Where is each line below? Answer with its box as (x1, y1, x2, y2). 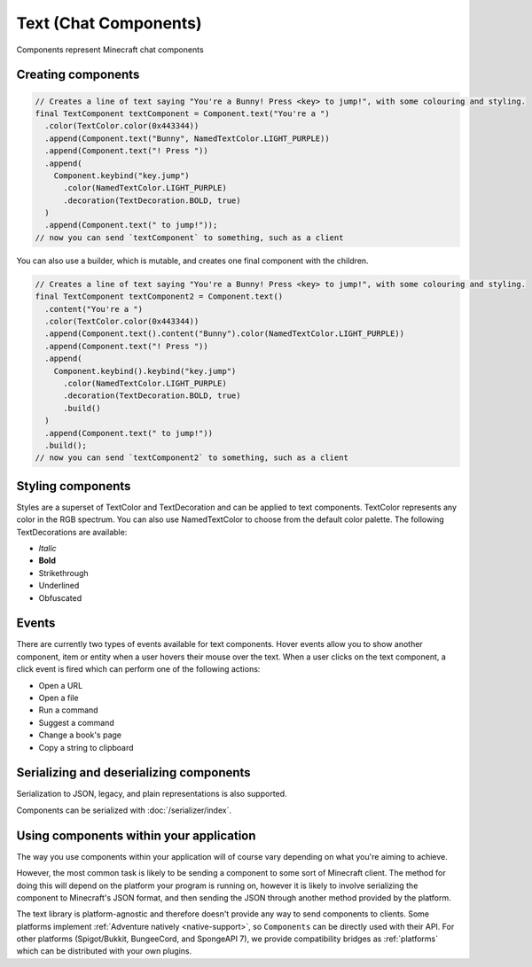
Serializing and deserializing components (16, 765, 252, 780)
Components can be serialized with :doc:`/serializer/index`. (16, 805, 232, 815)
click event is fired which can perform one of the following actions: (16, 664, 261, 675)
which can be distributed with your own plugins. (16, 946, 192, 956)
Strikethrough (38, 567, 89, 578)
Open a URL (38, 680, 83, 690)
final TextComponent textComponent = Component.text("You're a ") (35, 108, 330, 119)
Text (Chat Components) (16, 13, 203, 33)
